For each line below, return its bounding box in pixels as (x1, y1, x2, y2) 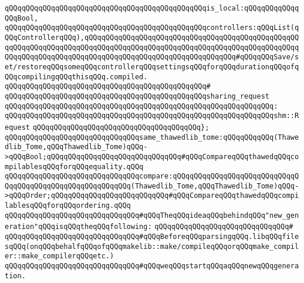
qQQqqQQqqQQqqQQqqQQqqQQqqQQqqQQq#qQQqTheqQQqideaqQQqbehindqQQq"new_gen (5, 211, 299, 220)
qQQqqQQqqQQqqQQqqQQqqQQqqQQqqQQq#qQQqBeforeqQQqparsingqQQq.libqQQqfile (5, 233, 299, 241)
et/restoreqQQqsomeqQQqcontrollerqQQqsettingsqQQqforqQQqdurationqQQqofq (5, 62, 299, 71)
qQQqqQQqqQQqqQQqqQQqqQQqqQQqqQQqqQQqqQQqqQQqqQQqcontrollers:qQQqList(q (5, 23, 299, 32)
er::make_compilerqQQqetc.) (5, 252, 114, 261)
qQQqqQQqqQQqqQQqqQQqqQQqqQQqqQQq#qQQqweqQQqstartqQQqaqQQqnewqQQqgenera (5, 262, 299, 271)
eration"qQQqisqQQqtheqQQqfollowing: (5, 223, 152, 231)
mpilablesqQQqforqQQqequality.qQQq (5, 162, 144, 171)
